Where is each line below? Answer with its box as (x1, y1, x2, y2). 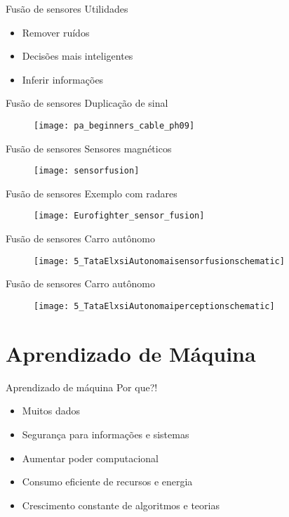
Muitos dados (22, 403, 81, 418)
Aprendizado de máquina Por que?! (6, 379, 158, 394)
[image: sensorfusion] (34, 166, 140, 176)
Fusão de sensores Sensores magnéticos (6, 140, 172, 155)
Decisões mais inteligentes (22, 48, 133, 63)
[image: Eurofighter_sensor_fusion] (34, 211, 205, 221)
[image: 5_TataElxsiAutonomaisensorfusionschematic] (34, 256, 285, 266)
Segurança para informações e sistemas (22, 426, 189, 441)
